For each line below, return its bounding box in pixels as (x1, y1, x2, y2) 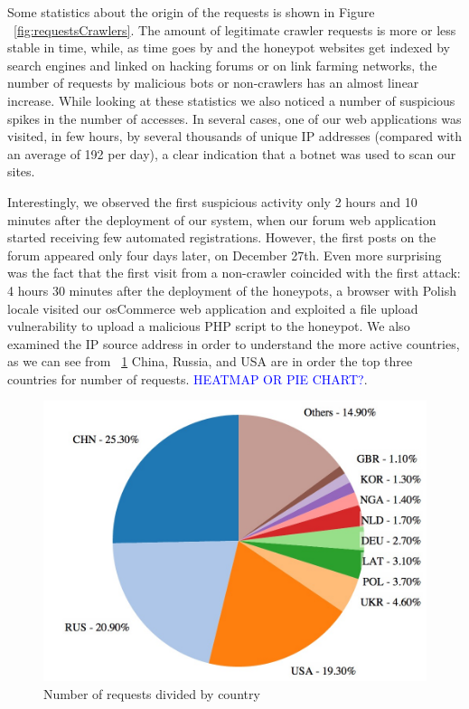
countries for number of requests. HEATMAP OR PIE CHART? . (7, 369, 368, 388)
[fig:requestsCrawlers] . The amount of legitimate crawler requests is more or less (14, 20, 456, 39)
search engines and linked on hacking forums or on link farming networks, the (7, 55, 437, 74)
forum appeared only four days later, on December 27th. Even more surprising (7, 245, 442, 264)
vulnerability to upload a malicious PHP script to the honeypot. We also (7, 317, 410, 336)
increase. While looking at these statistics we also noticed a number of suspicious (7, 90, 455, 109)
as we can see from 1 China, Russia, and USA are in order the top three (7, 352, 413, 371)
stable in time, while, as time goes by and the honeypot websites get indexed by (7, 38, 450, 57)
